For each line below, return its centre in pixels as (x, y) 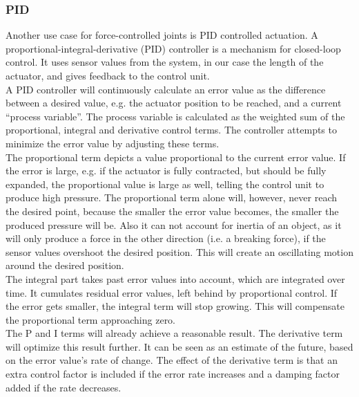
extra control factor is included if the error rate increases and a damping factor (173, 374)
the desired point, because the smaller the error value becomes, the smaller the (172, 211)
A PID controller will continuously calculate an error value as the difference (166, 89)
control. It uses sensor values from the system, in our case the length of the (165, 62)
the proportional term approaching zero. (91, 319)
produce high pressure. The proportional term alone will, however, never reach (172, 197)
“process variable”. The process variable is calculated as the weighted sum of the (175, 116)
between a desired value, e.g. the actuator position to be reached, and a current (174, 103)
